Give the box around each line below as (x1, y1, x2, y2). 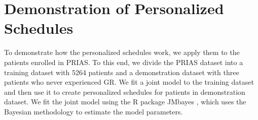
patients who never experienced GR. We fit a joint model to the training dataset (4, 77, 254, 87)
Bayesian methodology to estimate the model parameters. (4, 106, 183, 116)
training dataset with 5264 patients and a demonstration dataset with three (4, 67, 239, 77)
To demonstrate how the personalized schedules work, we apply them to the (4, 47, 240, 57)
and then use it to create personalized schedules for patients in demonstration (4, 86, 245, 97)
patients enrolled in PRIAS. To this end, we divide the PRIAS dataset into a (4, 56, 243, 67)
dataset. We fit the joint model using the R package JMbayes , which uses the (4, 96, 246, 107)
